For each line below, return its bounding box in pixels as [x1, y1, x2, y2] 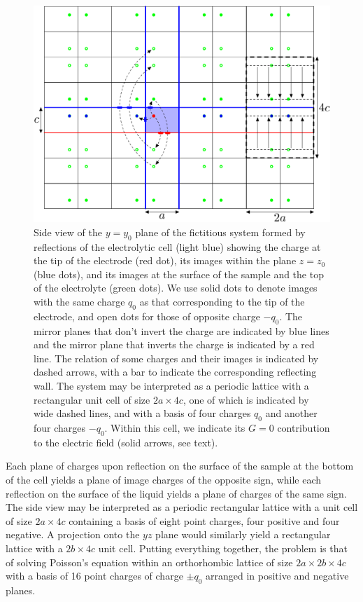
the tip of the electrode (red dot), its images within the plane [34, 253, 297, 268]
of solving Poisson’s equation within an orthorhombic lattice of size [6, 554, 293, 569]
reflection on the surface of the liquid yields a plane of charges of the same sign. [6, 486, 347, 500]
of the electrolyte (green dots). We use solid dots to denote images [34, 280, 318, 295]
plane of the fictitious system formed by [135, 224, 306, 239]
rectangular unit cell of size [34, 392, 150, 406]
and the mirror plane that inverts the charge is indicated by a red [34, 337, 315, 352]
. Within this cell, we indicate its [104, 420, 245, 435]
